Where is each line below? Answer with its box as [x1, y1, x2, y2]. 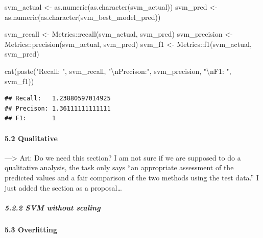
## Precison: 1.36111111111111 [5, 104, 111, 112]
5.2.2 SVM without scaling [5, 202, 101, 213]
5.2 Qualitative [5, 133, 58, 143]
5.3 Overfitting [5, 224, 58, 234]
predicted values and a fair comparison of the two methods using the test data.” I [5, 172, 259, 182]
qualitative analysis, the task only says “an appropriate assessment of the [5, 162, 234, 173]
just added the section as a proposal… [5, 182, 122, 193]
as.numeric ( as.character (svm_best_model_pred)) [5, 11, 161, 22]
